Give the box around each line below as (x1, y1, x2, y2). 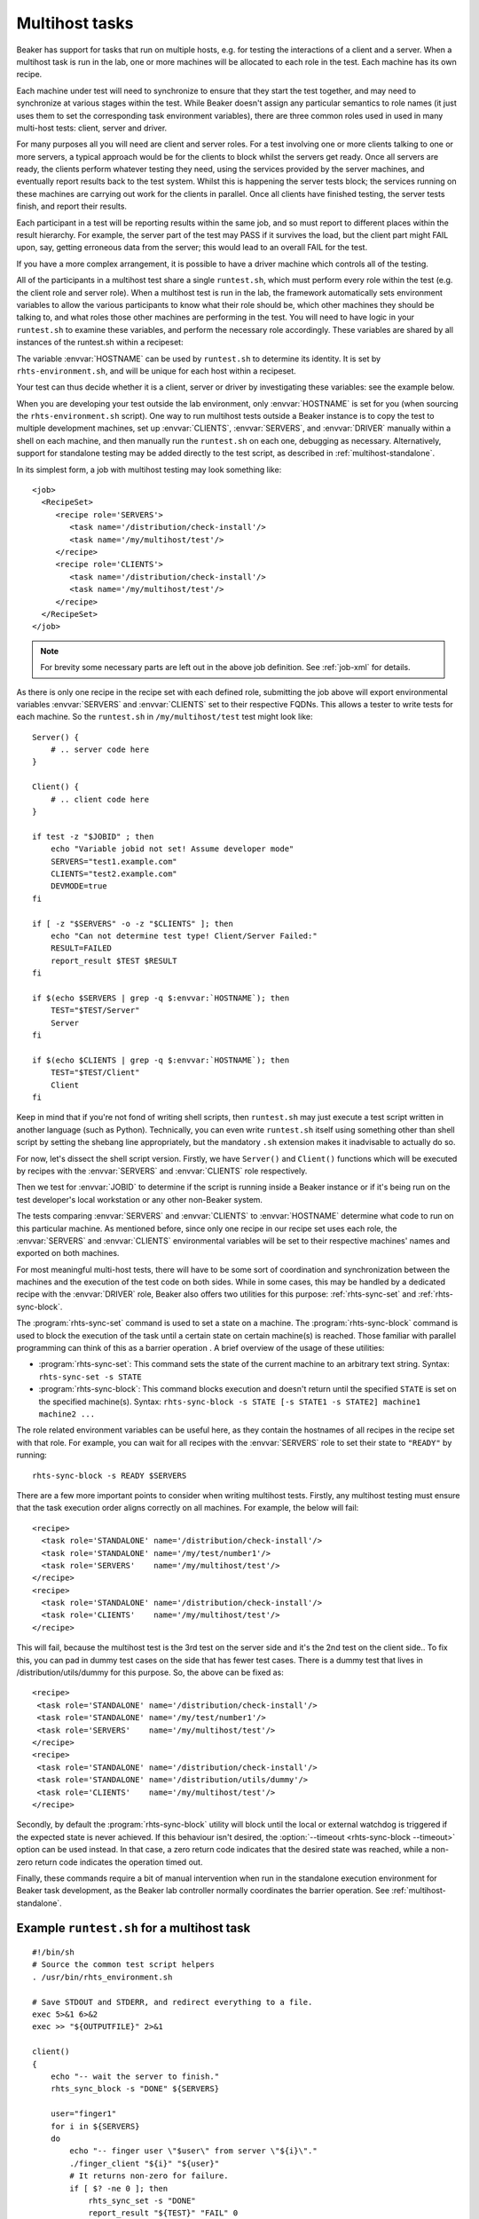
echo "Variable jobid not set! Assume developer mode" (50, 844, 294, 854)
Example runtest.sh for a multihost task (16, 1921, 251, 1936)
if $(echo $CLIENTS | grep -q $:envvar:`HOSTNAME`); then (32, 1054, 290, 1065)
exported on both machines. (16, 1248, 120, 1259)
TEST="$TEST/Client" (50, 1068, 140, 1078)
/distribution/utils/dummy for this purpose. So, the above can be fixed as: (16, 1667, 284, 1678)
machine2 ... (38, 1410, 96, 1419)
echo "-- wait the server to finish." (50, 2071, 220, 2081)
